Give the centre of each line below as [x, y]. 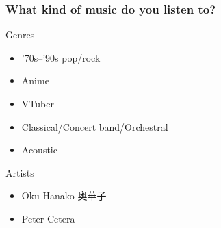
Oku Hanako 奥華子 [64, 195]
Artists [20, 172]
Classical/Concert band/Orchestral [95, 126]
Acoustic [39, 150]
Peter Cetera [48, 218]
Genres [20, 35]
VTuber [38, 103]
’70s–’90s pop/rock [61, 57]
